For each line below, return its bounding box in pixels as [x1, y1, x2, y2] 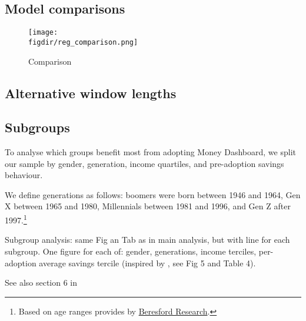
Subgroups [5, 118, 70, 136]
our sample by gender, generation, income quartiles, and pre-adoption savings [5, 157, 284, 169]
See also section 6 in [5, 276, 78, 289]
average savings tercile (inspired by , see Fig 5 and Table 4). [39, 256, 256, 269]
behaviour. [5, 169, 43, 181]
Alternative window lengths [5, 83, 177, 102]
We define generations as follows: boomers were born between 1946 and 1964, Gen [5, 188, 301, 200]
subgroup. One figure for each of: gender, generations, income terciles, [5, 245, 257, 257]
